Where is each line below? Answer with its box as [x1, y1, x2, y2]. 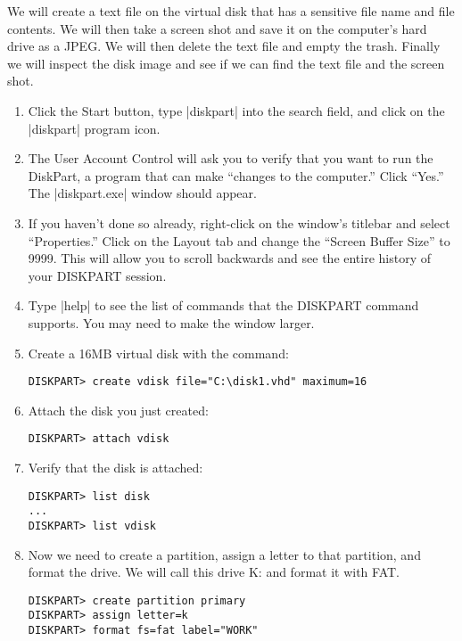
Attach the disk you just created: [28, 400, 209, 419]
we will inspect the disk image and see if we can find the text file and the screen [7, 53, 445, 72]
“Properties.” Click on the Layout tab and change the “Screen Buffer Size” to [28, 231, 450, 250]
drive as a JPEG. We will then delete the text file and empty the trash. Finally [7, 37, 441, 55]
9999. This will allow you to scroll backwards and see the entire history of [28, 249, 432, 267]
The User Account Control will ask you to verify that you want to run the [28, 149, 433, 168]
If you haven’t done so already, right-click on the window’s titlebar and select [28, 213, 450, 232]
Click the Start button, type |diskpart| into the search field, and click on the [28, 101, 445, 119]
